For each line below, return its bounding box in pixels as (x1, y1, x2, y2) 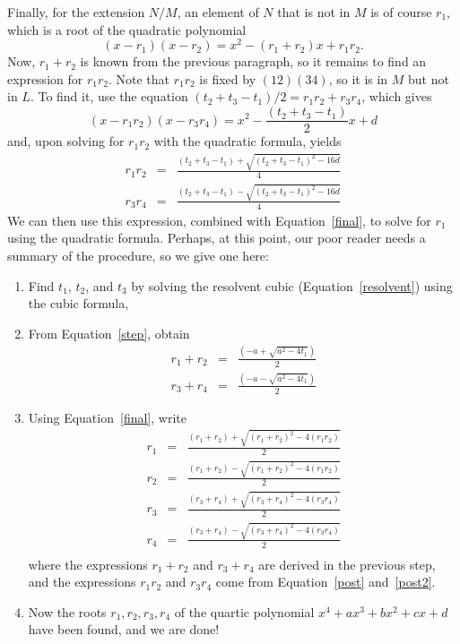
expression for (7, 69, 83, 88)
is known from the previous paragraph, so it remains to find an (80, 52, 427, 71)
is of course (370, 3, 432, 21)
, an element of (177, 3, 259, 21)
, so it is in (328, 69, 388, 88)
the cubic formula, (28, 294, 129, 313)
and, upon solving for (7, 132, 125, 150)
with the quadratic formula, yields (153, 132, 342, 150)
